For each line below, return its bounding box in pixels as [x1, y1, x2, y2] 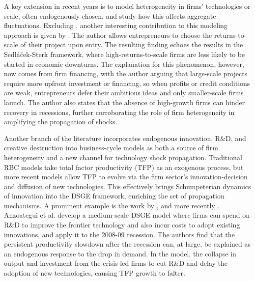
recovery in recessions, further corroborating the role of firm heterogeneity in [4, 107, 235, 117]
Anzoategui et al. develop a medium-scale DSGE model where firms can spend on [4, 210, 250, 220]
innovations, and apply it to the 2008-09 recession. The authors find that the [4, 229, 235, 239]
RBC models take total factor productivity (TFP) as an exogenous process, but [4, 162, 244, 172]
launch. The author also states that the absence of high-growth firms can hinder [4, 97, 245, 107]
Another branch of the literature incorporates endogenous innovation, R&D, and [4, 133, 246, 143]
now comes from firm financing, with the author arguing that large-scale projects [4, 68, 248, 79]
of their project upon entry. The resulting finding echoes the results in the [20, 39, 243, 50]
